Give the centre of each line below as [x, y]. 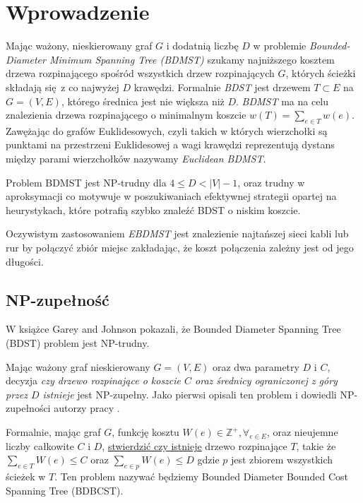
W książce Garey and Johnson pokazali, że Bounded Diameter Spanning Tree [173, 329]
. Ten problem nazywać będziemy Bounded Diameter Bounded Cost [201, 477]
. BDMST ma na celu [282, 101]
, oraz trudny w [271, 182]
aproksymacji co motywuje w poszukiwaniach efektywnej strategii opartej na [171, 196]
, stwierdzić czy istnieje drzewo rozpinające [195, 445]
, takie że [316, 445]
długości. [25, 261]
